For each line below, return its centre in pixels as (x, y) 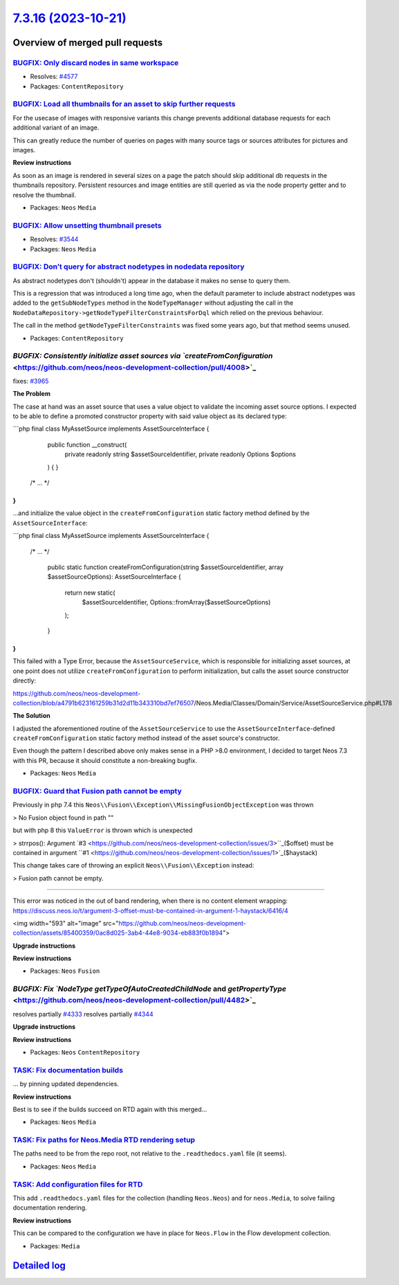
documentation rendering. (50, 1207)
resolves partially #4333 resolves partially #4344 (83, 1014)
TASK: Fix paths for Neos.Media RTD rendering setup (104, 1140)
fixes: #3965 (31, 381)
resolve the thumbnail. (45, 195)
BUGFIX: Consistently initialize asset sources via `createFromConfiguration (143, 356)
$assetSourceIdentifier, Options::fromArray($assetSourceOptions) (176, 602)
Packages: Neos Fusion (65, 971)
